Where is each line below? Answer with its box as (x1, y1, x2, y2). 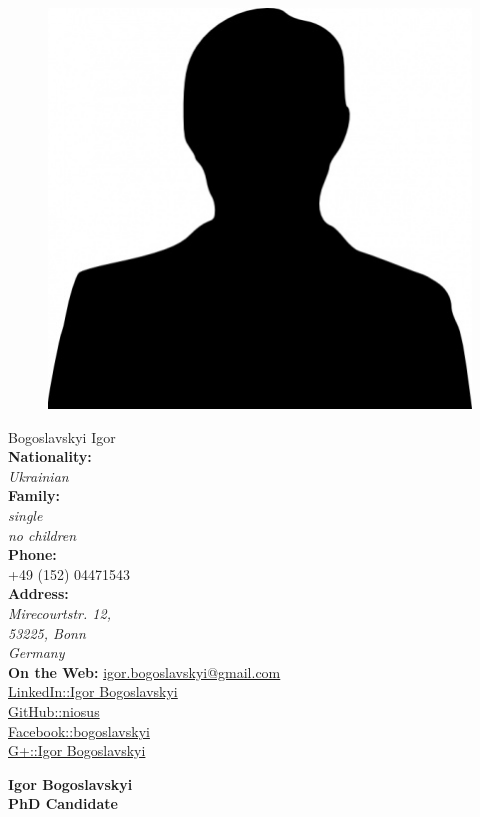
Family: (8, 485, 60, 506)
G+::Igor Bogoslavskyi (8, 740, 146, 761)
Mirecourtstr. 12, (8, 602, 111, 623)
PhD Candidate (8, 793, 118, 814)
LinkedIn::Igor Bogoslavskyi (8, 681, 178, 702)
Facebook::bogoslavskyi (8, 720, 150, 741)
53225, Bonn (8, 622, 86, 643)
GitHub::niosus (8, 700, 100, 721)
